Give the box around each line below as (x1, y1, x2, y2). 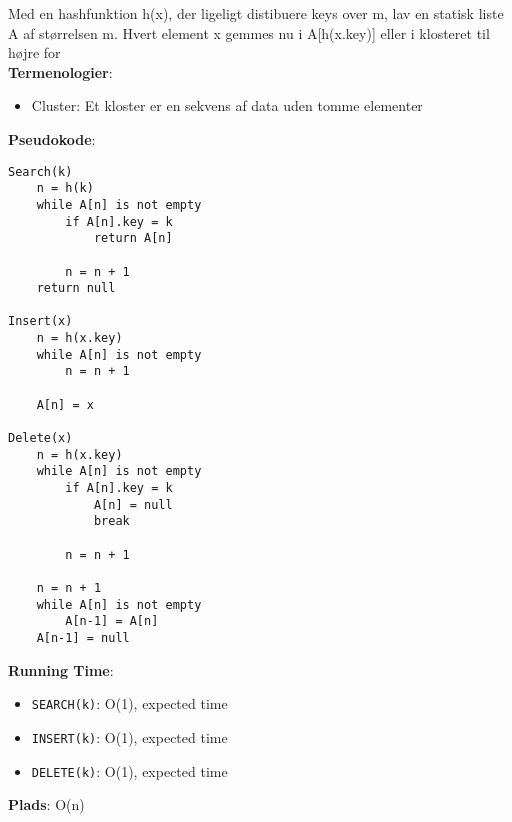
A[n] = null (93, 497, 173, 512)
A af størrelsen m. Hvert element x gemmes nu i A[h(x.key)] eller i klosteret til (8, 22, 490, 43)
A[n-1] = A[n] (65, 614, 159, 629)
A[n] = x (36, 397, 94, 412)
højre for (8, 42, 61, 63)
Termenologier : (8, 61, 113, 82)
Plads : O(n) (8, 794, 85, 815)
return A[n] (93, 231, 173, 246)
